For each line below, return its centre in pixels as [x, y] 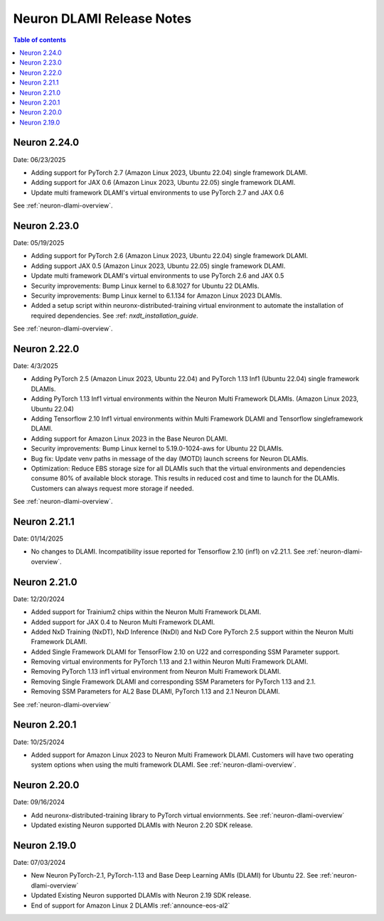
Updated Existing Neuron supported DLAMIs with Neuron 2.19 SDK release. [141, 895]
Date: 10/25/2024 [39, 742]
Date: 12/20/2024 [39, 599]
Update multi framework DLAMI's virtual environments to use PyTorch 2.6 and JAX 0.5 [158, 276]
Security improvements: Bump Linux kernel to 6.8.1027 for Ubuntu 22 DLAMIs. [145, 286]
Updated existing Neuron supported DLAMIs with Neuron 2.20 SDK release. [142, 825]
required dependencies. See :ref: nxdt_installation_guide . [114, 316]
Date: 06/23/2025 [39, 159]
